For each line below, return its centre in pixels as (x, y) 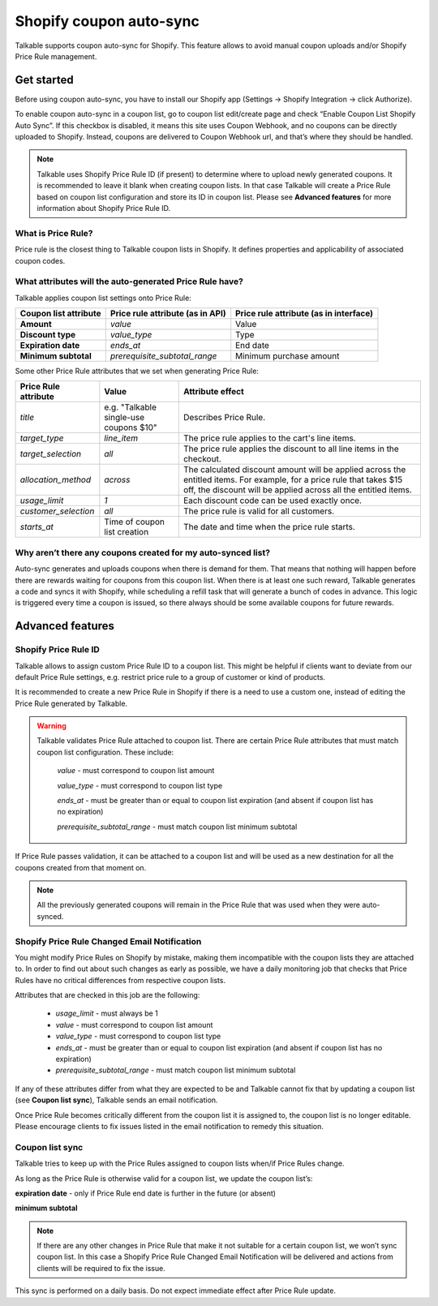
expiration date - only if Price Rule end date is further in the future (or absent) (145, 1193)
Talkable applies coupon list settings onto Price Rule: (103, 298)
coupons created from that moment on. (81, 867)
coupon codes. (40, 260)
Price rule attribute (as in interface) (304, 314)
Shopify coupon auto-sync (107, 21)
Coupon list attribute (60, 314)
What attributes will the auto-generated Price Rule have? (129, 281)
